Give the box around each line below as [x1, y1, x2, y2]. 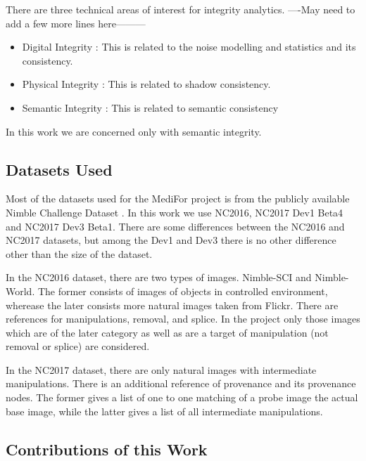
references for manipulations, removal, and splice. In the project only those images [6, 311, 360, 326]
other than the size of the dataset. [6, 246, 153, 261]
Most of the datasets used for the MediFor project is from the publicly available [6, 191, 350, 206]
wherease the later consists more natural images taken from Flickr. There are [6, 297, 339, 312]
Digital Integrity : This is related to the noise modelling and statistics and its [22, 39, 356, 54]
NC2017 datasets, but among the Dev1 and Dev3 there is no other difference [6, 233, 336, 247]
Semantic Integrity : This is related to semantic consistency [22, 100, 279, 115]
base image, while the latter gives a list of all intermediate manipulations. [6, 403, 323, 418]
